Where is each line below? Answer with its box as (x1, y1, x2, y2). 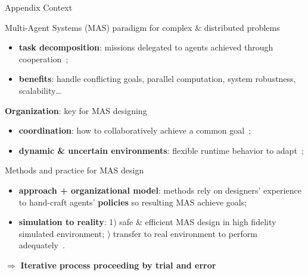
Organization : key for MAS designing (5, 104, 147, 116)
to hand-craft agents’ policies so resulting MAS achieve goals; (18, 195, 247, 208)
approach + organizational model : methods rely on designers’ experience (18, 184, 301, 196)
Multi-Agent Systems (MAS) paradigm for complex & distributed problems (5, 21, 280, 33)
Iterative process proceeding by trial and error (20, 258, 216, 271)
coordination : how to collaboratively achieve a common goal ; (18, 124, 251, 137)
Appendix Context (5, 1, 73, 13)
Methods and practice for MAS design (5, 164, 144, 176)
